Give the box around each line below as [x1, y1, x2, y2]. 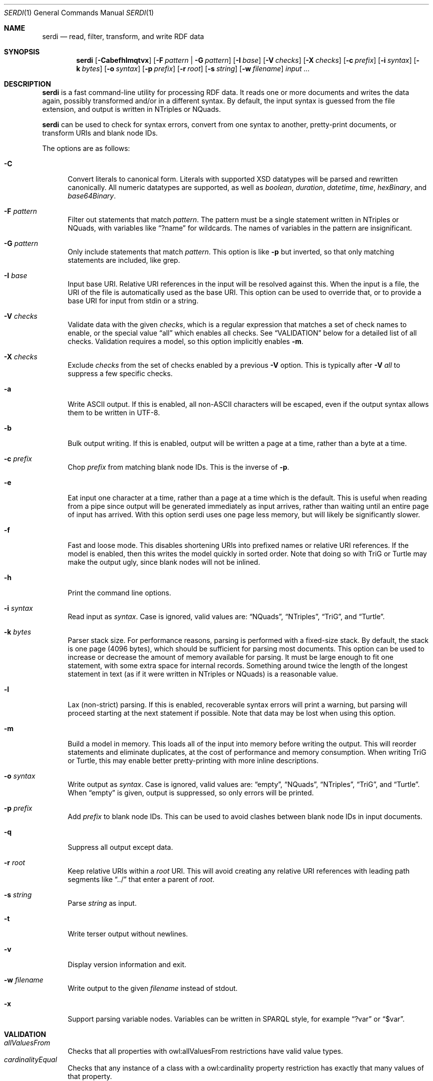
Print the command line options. [68, 589, 172, 597]
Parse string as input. [68, 899, 137, 907]
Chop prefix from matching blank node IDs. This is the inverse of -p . [68, 463, 290, 471]
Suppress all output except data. [68, 843, 173, 851]
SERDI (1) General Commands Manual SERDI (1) [4, 8, 154, 17]
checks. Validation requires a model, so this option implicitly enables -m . [68, 337, 303, 345]
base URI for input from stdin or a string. [68, 296, 199, 305]
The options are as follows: [42, 144, 130, 152]
